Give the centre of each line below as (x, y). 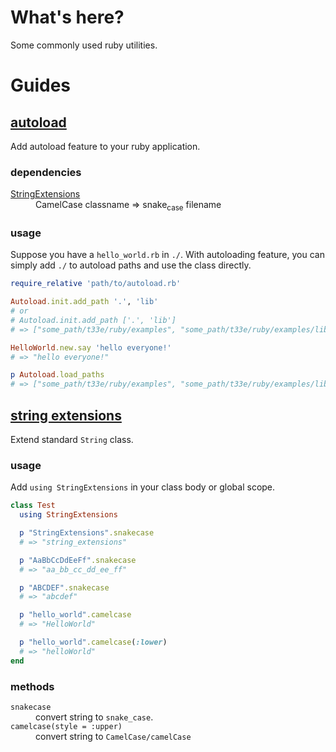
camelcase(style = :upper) (66, 726)
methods (32, 686)
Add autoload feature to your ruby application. (105, 146)
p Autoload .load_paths (57, 375)
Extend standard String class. (72, 440)
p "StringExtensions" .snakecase (87, 533)
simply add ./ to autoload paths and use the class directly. (131, 265)
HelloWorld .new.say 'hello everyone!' (91, 347)
